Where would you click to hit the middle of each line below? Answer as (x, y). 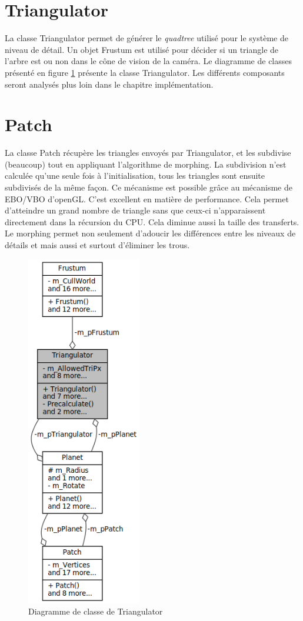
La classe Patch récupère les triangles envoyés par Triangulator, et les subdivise (148, 153)
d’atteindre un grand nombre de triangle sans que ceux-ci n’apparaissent (135, 210)
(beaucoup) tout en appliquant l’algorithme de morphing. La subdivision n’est (146, 164)
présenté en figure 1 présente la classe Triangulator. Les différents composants (145, 72)
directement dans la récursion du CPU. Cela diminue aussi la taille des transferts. (152, 221)
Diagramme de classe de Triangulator (96, 611)
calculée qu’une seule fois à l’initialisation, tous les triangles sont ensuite (135, 176)
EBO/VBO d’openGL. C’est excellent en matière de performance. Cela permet (147, 198)
